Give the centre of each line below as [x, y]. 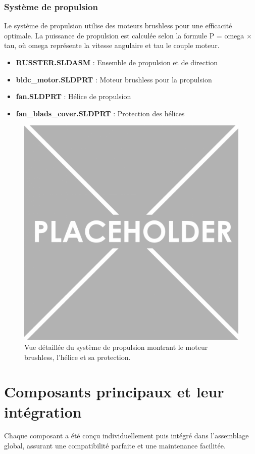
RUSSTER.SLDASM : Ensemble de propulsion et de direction [117, 62]
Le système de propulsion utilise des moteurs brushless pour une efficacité [118, 26]
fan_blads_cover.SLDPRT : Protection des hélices [100, 113]
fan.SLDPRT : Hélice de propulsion [73, 96]
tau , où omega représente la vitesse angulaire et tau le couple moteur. [112, 45]
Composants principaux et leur [114, 392]
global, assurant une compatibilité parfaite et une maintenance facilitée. [115, 446]
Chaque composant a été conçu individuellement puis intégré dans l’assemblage [126, 436]
